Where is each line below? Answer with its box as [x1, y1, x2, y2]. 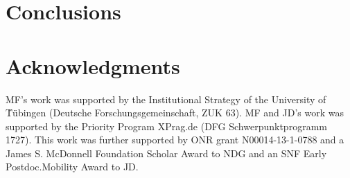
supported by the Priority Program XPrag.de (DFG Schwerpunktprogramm [6, 118, 327, 133]
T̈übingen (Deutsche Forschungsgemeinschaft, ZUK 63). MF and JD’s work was [6, 105, 344, 120]
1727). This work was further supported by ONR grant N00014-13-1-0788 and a [6, 132, 344, 147]
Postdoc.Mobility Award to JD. [6, 159, 139, 174]
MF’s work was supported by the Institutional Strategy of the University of [6, 91, 326, 106]
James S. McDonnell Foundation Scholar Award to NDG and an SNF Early [6, 145, 327, 160]
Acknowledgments [6, 51, 180, 80]
